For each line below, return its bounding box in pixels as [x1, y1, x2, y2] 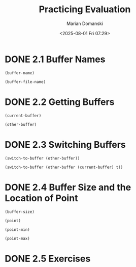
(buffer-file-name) [5, 79, 46, 85]
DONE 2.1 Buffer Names [5, 54, 106, 65]
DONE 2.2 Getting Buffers [5, 96, 115, 108]
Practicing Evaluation [39, 4, 131, 15]
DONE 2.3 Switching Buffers [5, 139, 126, 150]
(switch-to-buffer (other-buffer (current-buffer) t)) [5, 165, 123, 170]
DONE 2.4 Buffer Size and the [5, 181, 131, 193]
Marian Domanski [66, 20, 104, 26]
